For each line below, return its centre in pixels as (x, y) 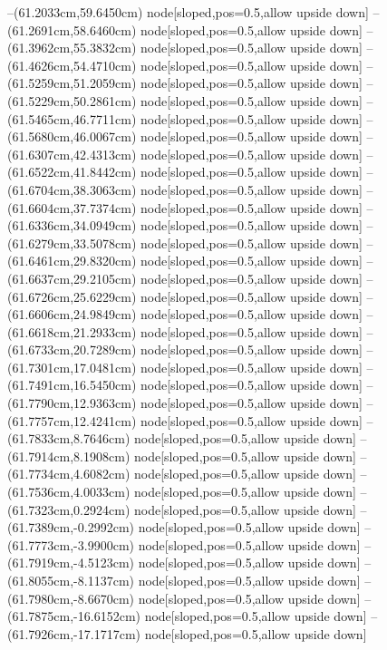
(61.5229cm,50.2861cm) (72, 100)
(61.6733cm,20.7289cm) (72, 349)
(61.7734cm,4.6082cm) (69, 474)
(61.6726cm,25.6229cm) (72, 296)
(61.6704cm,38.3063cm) (72, 189)
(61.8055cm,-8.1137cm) (71, 580)
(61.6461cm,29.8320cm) (72, 261)
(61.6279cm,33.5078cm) (72, 243)
